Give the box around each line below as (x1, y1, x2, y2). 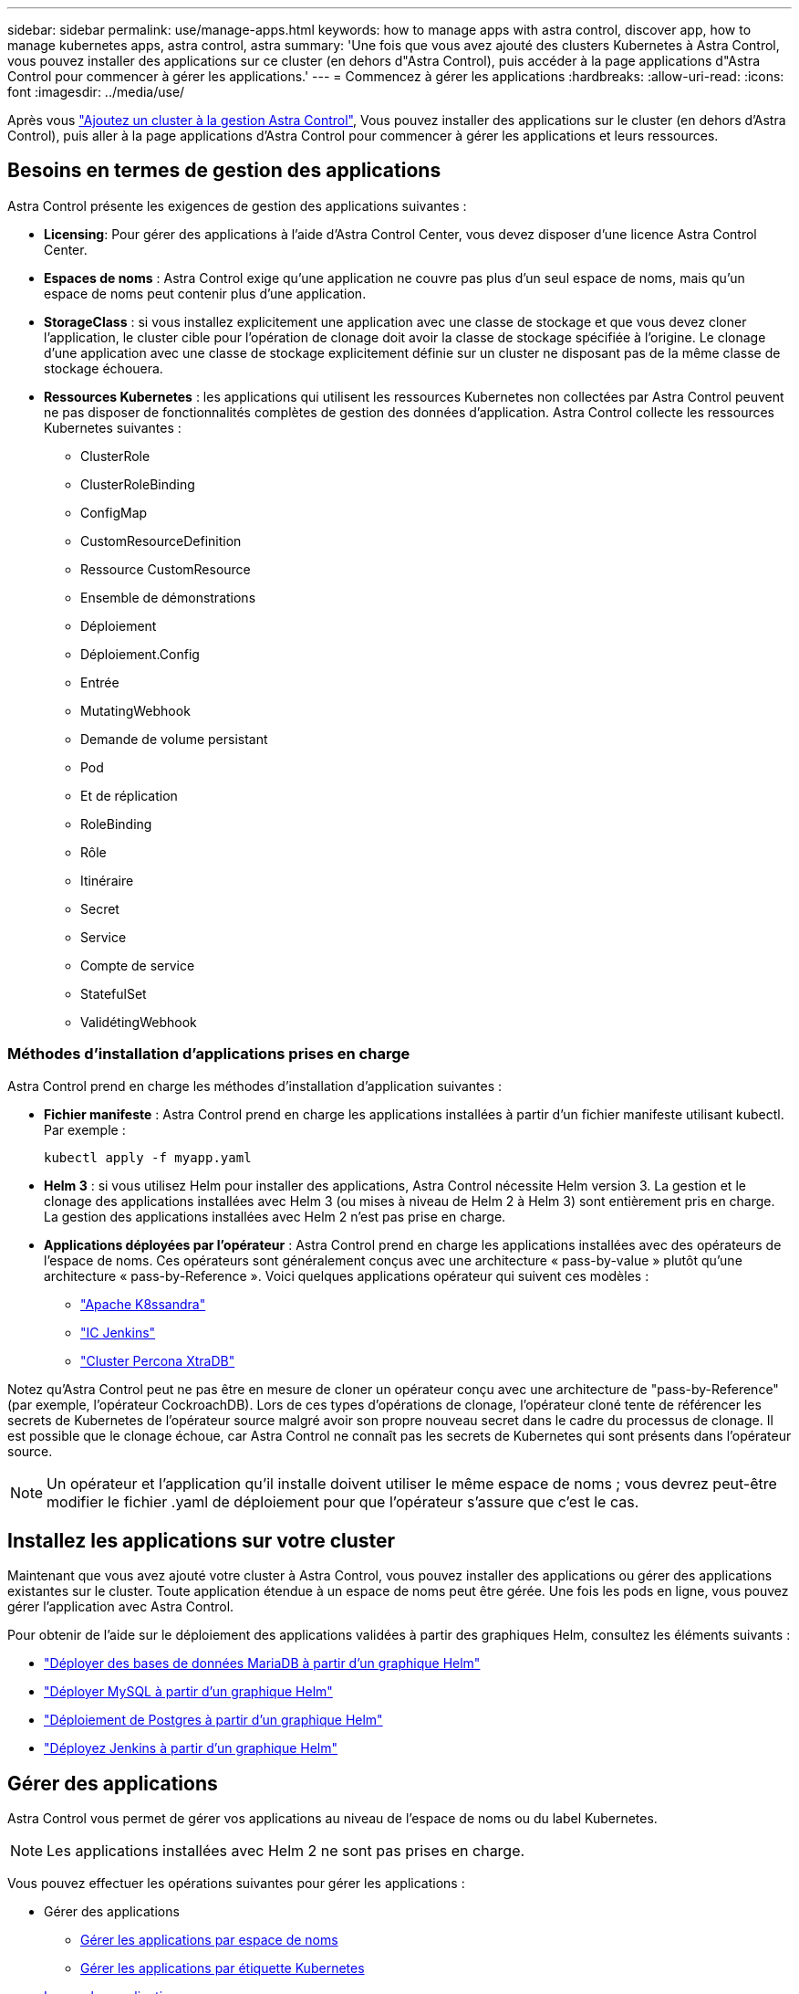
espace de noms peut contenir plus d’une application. (44, 285, 367, 301)
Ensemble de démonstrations (80, 589, 256, 605)
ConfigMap (80, 504, 148, 520)
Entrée (80, 674, 119, 690)
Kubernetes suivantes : (44, 419, 182, 436)
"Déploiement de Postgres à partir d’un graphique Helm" (44, 1712, 383, 1728)
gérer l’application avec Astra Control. (7, 1599, 234, 1615)
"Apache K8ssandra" (80, 1296, 206, 1312)
